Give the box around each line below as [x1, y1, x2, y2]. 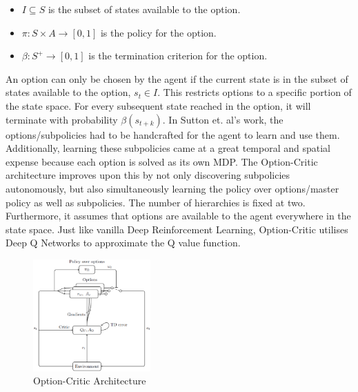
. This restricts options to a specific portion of [157, 85, 352, 99]
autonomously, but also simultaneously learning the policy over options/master [6, 181, 339, 195]
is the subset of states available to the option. [48, 2, 241, 16]
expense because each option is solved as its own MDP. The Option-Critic [6, 154, 318, 168]
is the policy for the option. [100, 25, 217, 39]
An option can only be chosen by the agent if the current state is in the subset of [6, 71, 348, 86]
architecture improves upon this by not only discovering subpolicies [6, 168, 290, 182]
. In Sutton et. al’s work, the [162, 112, 284, 126]
